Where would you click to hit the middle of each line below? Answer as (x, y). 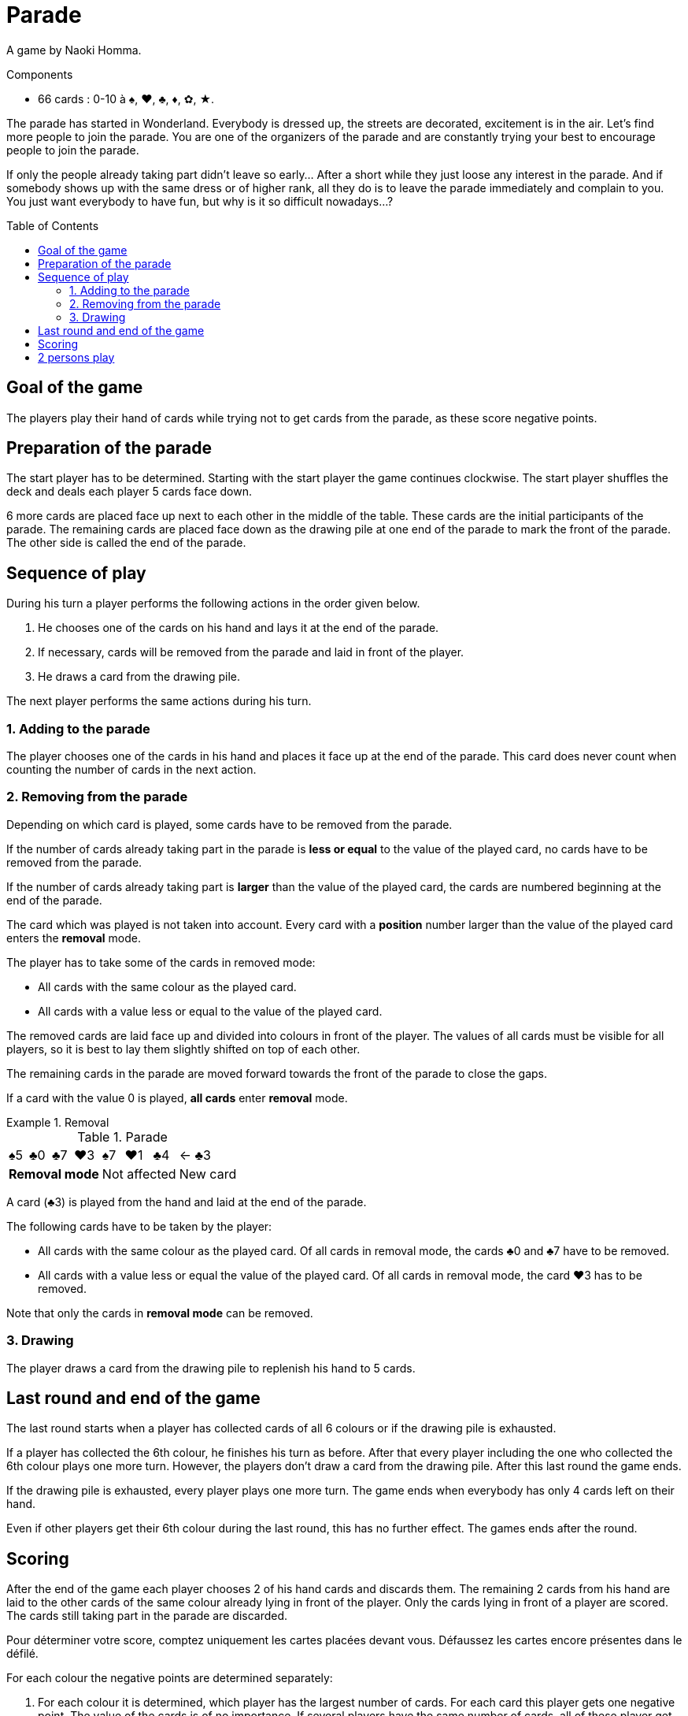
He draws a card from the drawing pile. (139, 677)
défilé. (22, 1654)
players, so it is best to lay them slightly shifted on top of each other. (183, 1049)
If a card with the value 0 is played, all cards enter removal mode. (177, 1098)
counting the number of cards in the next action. (131, 770)
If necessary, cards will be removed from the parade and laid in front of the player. (251, 652)
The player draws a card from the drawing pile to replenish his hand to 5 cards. (211, 1368)
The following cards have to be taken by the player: (139, 1226)
